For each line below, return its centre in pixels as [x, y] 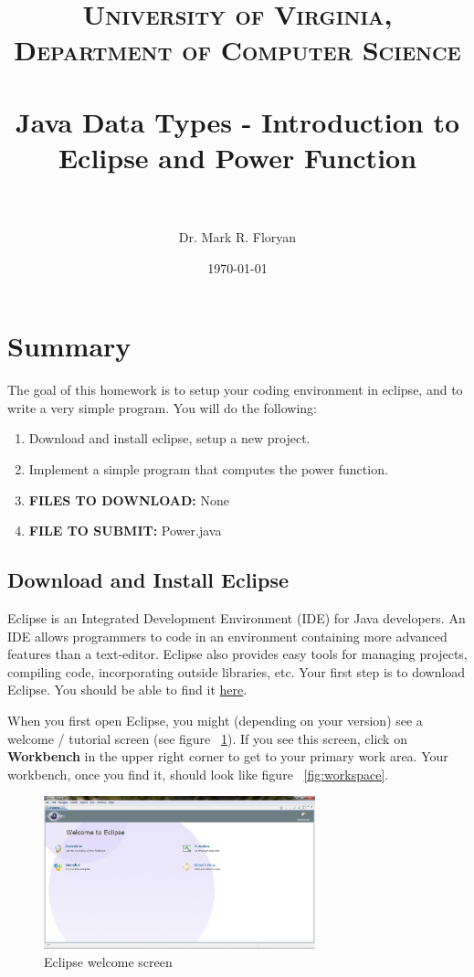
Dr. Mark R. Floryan [237, 237]
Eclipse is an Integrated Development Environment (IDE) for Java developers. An [237, 617]
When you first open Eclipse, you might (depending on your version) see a [215, 720]
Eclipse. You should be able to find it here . [127, 690]
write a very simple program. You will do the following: [162, 407]
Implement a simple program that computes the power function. [208, 468]
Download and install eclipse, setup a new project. [169, 438]
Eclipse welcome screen [108, 961]
